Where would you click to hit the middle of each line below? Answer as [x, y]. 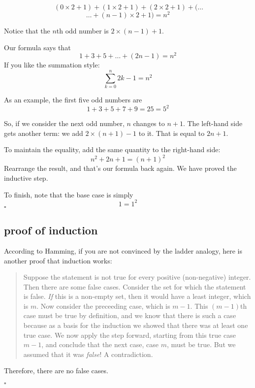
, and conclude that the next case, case [100, 344]
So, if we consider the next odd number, [64, 123]
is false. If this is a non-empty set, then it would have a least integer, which [137, 296]
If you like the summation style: [52, 65]
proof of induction [51, 230]
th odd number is [82, 31]
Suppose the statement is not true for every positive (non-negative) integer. [137, 277]
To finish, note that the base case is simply [69, 194]
